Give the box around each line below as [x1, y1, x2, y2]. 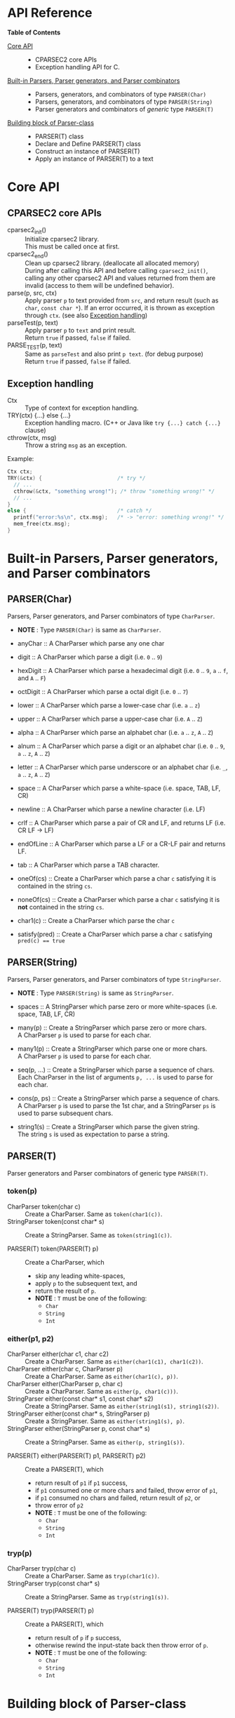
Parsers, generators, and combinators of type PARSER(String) [34, 97, 213, 106]
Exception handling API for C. [34, 62, 121, 71]
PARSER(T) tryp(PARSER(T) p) [7, 1606, 95, 1615]
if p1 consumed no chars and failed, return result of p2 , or [34, 1493, 201, 1503]
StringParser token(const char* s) [7, 1217, 105, 1225]
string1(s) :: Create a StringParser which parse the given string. [17, 1122, 200, 1131]
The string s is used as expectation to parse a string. [17, 1130, 170, 1138]
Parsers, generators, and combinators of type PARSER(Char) [34, 90, 207, 98]
